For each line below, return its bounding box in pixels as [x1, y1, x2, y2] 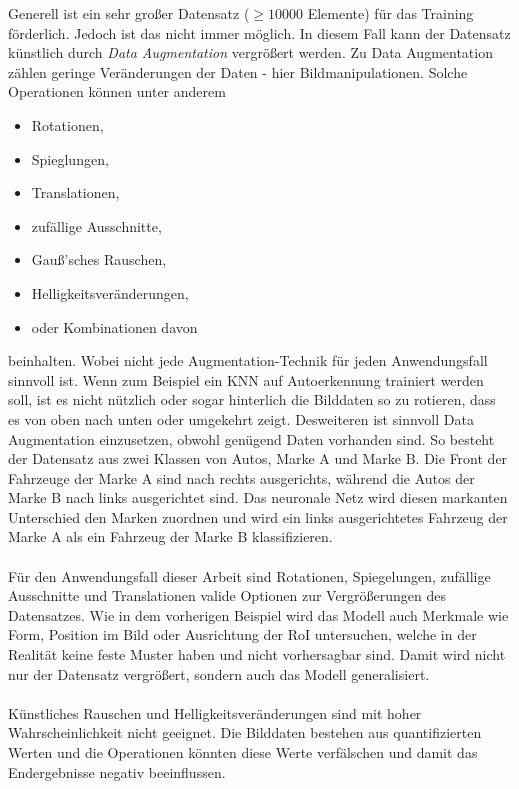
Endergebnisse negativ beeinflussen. [8, 761, 226, 782]
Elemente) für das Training [307, 3, 474, 23]
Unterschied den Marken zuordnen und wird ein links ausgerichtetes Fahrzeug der [8, 506, 508, 527]
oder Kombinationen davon [31, 316, 198, 337]
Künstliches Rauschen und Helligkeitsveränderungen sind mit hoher [8, 702, 422, 723]
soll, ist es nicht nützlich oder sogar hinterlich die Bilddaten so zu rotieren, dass [8, 389, 496, 410]
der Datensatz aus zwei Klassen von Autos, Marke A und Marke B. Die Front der [8, 448, 508, 469]
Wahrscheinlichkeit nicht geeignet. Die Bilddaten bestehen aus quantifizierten [8, 722, 482, 743]
